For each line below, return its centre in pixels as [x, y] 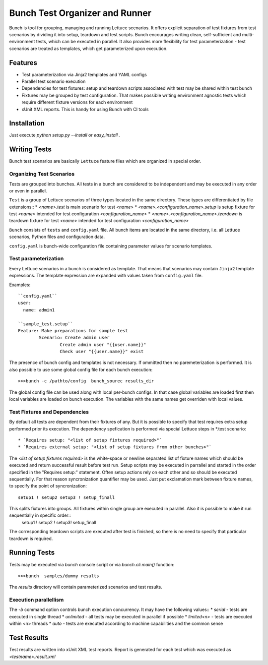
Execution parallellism [36, 600]
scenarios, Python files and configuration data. [57, 237]
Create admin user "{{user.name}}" [103, 344]
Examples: [20, 285]
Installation [27, 123]
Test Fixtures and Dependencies [49, 412]
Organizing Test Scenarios [42, 174]
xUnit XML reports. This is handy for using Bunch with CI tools [85, 109]
